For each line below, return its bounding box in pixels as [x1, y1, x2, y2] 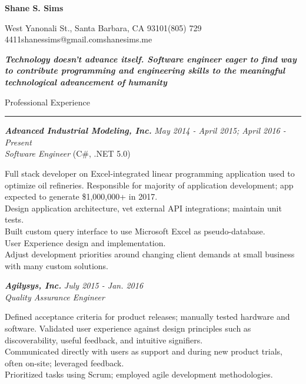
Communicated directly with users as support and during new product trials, [5, 345, 282, 357]
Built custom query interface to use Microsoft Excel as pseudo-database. [5, 224, 265, 237]
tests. [5, 213, 24, 226]
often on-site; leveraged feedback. [5, 356, 124, 369]
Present [5, 135, 32, 148]
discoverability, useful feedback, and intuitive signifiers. [5, 333, 203, 346]
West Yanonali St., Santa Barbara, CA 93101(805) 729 [5, 21, 202, 34]
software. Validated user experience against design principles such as [5, 322, 251, 335]
